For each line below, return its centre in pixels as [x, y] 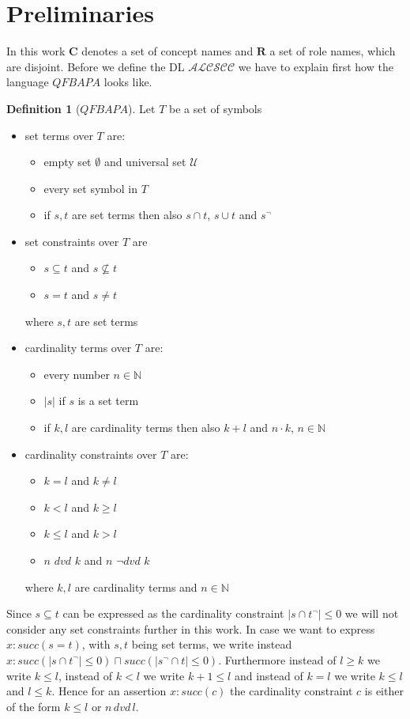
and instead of [269, 675]
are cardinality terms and [136, 587]
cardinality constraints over [91, 454]
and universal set [145, 162]
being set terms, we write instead [212, 644]
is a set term [108, 401]
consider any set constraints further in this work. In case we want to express [191, 628]
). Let [142, 108]
